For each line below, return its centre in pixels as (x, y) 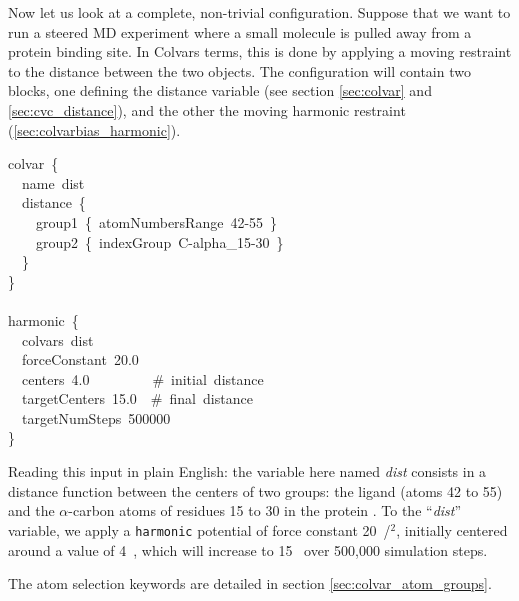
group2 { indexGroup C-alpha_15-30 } (159, 241)
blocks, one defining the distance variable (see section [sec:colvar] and (220, 90)
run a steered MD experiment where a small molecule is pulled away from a (240, 31)
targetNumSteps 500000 (96, 417)
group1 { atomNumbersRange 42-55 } (156, 221)
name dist (53, 182)
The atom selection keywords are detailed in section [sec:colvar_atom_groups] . (250, 583)
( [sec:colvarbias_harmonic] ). (94, 129)
